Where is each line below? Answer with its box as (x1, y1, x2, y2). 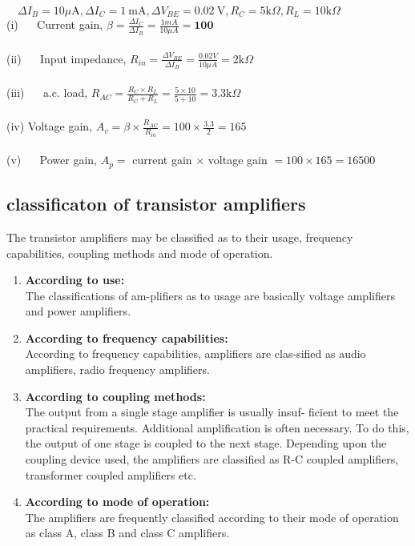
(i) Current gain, (6, 16, 103, 33)
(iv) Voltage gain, (6, 118, 92, 134)
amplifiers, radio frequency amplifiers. (25, 361, 210, 378)
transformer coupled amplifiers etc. (25, 466, 196, 483)
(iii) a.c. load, (6, 84, 88, 101)
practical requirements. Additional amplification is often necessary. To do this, (25, 419, 409, 436)
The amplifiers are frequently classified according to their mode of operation (25, 508, 399, 525)
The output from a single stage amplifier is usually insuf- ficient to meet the (25, 403, 399, 420)
